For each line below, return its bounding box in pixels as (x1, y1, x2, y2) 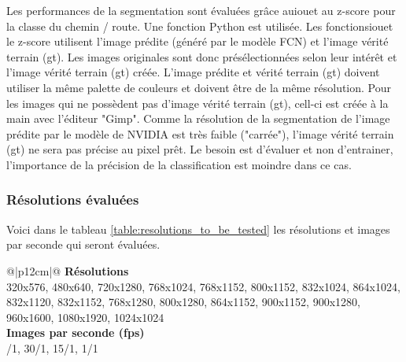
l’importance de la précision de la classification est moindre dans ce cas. (6, 156, 352, 172)
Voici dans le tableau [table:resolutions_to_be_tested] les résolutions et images (6, 220, 390, 237)
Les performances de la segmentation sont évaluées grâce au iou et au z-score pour (6, 2, 396, 18)
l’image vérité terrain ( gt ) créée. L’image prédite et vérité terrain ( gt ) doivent (6, 64, 380, 80)
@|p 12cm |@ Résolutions (6, 262, 129, 279)
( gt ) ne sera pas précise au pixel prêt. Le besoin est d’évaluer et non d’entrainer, (6, 141, 393, 157)
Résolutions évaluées (6, 190, 139, 209)
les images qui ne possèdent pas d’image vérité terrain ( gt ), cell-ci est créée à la (6, 94, 389, 111)
